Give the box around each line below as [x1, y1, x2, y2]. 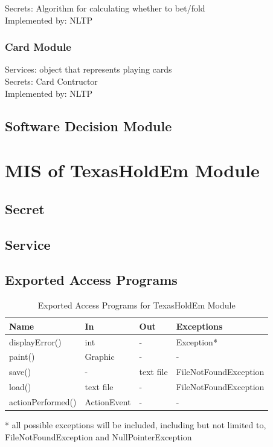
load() [9, 380, 31, 393]
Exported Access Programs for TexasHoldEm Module [37, 299, 236, 312]
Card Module [5, 39, 71, 54]
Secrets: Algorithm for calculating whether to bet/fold [5, 2, 205, 14]
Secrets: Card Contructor [5, 75, 98, 87]
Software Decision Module [5, 116, 172, 135]
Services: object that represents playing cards [5, 63, 172, 76]
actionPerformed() [9, 395, 77, 408]
